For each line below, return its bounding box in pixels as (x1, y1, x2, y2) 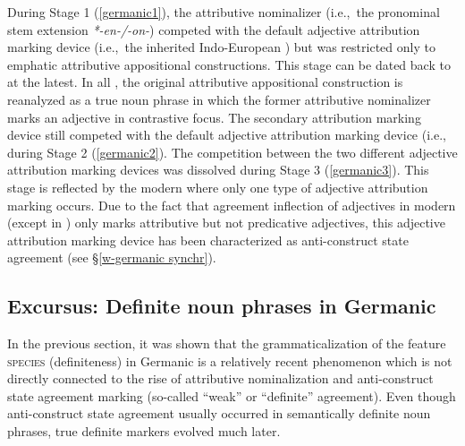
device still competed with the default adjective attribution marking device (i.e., (7, 125, 446, 144)
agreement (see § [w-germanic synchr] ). (7, 248, 216, 267)
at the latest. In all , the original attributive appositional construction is (7, 73, 403, 91)
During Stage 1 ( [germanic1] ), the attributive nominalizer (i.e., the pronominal (7, 3, 440, 21)
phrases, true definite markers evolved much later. (7, 422, 281, 441)
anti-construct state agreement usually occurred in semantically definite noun (7, 404, 431, 423)
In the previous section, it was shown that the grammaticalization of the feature (7, 334, 446, 353)
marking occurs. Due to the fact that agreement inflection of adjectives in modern (7, 195, 456, 214)
